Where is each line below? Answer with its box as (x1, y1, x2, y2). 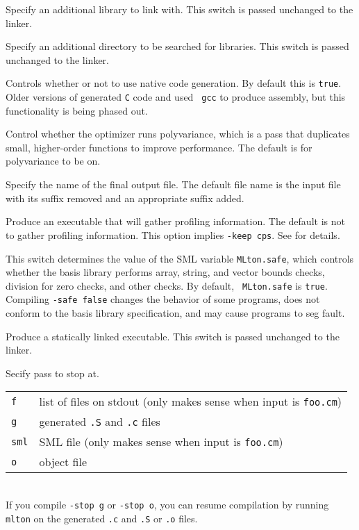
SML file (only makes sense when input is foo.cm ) (39, 433, 283, 450)
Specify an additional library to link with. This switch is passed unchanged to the (6, 2, 353, 16)
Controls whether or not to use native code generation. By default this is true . (6, 76, 342, 90)
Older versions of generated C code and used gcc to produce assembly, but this (6, 90, 346, 104)
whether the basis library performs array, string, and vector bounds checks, (6, 265, 325, 279)
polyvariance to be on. (6, 154, 101, 168)
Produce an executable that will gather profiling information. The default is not (6, 214, 345, 229)
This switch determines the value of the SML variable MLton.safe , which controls (6, 251, 354, 265)
